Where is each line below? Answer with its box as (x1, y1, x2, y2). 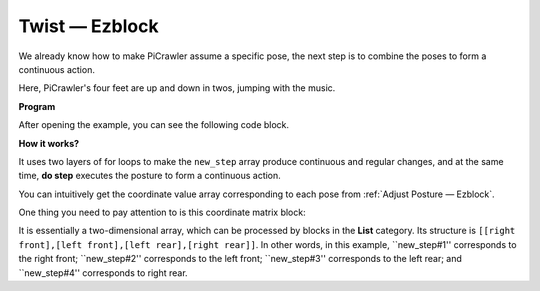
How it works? (18, 137, 80, 149)
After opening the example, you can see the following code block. (18, 119, 290, 131)
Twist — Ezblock (18, 15, 159, 37)
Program (18, 100, 56, 112)
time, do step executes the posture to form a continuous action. (18, 170, 282, 182)
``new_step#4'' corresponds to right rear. (18, 266, 189, 279)
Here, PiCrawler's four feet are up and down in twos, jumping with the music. (18, 82, 336, 94)
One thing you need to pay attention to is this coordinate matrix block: (18, 206, 306, 219)
